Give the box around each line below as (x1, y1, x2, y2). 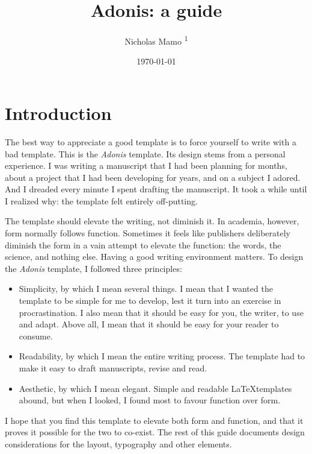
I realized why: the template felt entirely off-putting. (5, 194, 198, 207)
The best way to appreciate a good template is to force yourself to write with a (5, 135, 296, 148)
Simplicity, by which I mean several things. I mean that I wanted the (19, 282, 273, 295)
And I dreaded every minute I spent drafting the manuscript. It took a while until (5, 183, 307, 195)
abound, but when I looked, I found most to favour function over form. (19, 394, 281, 406)
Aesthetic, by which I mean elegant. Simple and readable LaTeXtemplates (19, 382, 292, 394)
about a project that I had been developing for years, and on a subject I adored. (5, 171, 301, 183)
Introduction (5, 100, 112, 125)
